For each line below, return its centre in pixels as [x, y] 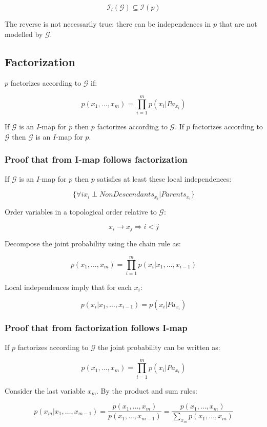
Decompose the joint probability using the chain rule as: [93, 244]
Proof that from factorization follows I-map [96, 328]
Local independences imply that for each [68, 287]
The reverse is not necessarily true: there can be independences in [108, 24]
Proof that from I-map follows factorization [96, 159]
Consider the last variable [45, 390]
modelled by [24, 34]
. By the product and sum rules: [147, 390]
